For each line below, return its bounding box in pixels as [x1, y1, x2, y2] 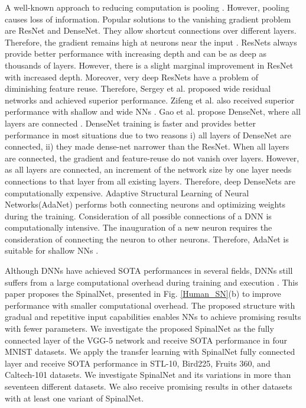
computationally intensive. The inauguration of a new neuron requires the [5, 221, 272, 234]
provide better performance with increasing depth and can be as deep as [5, 47, 266, 60]
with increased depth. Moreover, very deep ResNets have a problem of [5, 70, 259, 83]
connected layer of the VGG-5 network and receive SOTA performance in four [5, 333, 287, 346]
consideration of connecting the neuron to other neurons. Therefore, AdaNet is [5, 232, 289, 245]
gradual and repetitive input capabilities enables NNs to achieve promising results [5, 310, 301, 323]
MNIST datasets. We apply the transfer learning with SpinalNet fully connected [5, 345, 295, 358]
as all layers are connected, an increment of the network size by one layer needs [5, 163, 292, 176]
